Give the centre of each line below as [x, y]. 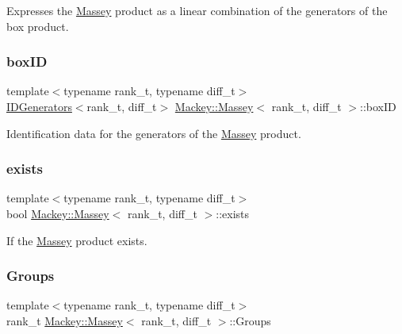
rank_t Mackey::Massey [65, 321]
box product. [38, 26]
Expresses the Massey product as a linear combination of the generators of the [197, 10]
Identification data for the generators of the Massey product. [154, 133]
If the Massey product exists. [77, 240]
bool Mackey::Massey [58, 213]
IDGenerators [39, 106]
